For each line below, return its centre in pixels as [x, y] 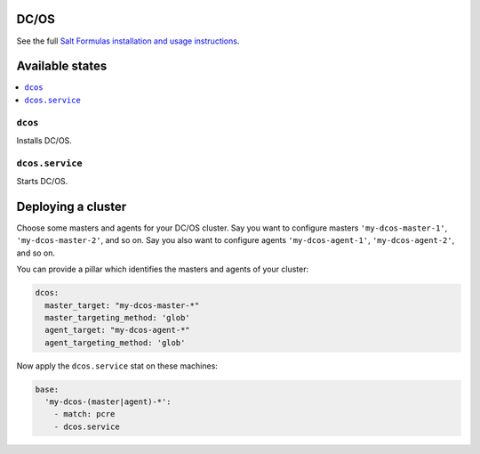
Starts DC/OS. [42, 182]
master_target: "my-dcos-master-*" [122, 305]
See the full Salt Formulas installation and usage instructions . [128, 41]
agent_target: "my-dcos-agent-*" [117, 330]
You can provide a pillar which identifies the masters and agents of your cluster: [163, 269]
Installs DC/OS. [44, 140]
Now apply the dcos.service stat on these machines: [117, 366]
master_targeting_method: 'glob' [117, 317]
